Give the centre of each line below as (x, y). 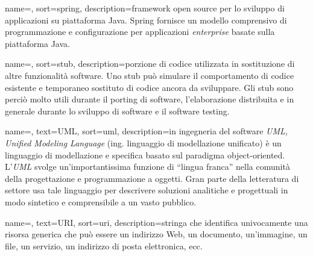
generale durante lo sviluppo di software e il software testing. (117, 111)
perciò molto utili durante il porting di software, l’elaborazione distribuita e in (150, 99)
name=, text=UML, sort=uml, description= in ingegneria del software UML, (147, 131)
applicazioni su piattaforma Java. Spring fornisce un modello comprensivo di (146, 20)
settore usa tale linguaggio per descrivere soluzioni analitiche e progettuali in (147, 190)
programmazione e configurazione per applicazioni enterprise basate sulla (140, 32)
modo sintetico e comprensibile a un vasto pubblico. (101, 201)
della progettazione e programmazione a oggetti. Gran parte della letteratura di (152, 178)
